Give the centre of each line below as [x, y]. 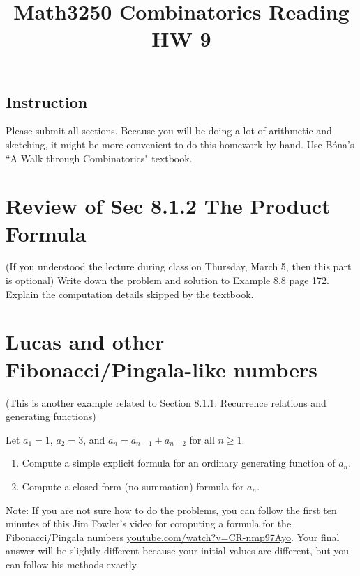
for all [202, 439]
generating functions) [51, 416]
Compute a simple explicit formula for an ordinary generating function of [179, 463]
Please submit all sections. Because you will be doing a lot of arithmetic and [169, 131]
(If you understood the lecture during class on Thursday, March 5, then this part [179, 266]
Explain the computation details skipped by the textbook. [130, 294]
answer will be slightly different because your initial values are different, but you [178, 551]
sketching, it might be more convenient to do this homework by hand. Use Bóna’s [180, 144]
